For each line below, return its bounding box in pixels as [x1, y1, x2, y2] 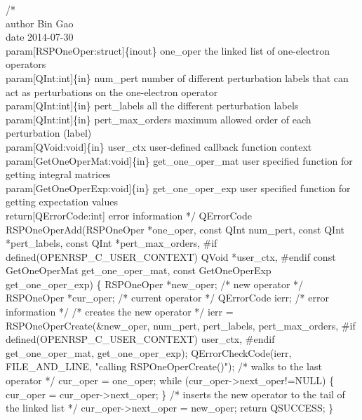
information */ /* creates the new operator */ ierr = [6, 304, 234, 319]
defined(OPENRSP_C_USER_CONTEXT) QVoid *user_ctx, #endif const [6, 249, 336, 264]
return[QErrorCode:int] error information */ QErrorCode [6, 208, 252, 222]
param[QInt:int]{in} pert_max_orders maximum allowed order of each [6, 111, 311, 126]
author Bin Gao [6, 15, 74, 30]
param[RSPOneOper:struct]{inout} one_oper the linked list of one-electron [6, 43, 330, 57]
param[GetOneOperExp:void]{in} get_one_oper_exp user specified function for [6, 180, 351, 195]
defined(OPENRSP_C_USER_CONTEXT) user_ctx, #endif [6, 332, 275, 346]
